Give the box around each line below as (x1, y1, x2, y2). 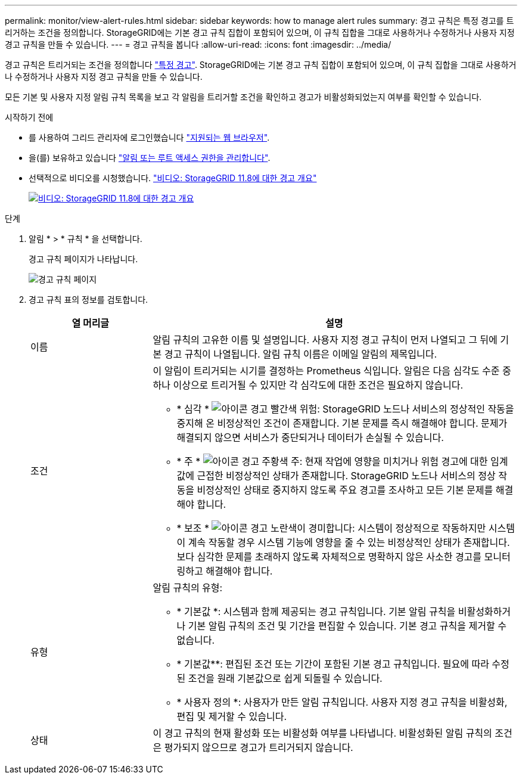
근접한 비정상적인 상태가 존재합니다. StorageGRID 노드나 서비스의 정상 (197, 470, 496, 482)
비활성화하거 (458, 606, 511, 617)
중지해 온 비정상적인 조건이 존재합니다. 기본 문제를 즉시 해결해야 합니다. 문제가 (176, 417, 508, 429)
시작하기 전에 (5, 112, 54, 122)
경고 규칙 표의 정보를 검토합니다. (29, 294, 148, 305)
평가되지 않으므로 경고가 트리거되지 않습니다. (164, 741, 353, 753)
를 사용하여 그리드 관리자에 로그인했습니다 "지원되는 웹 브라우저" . (29, 132, 270, 142)
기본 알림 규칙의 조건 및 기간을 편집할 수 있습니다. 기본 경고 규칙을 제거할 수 (188, 620, 507, 632)
